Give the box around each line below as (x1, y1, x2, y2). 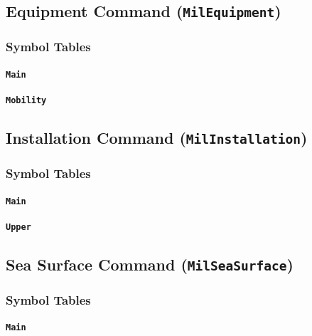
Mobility (6, 95, 47, 106)
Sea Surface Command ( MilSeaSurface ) (6, 253, 294, 275)
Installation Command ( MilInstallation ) (6, 127, 308, 149)
